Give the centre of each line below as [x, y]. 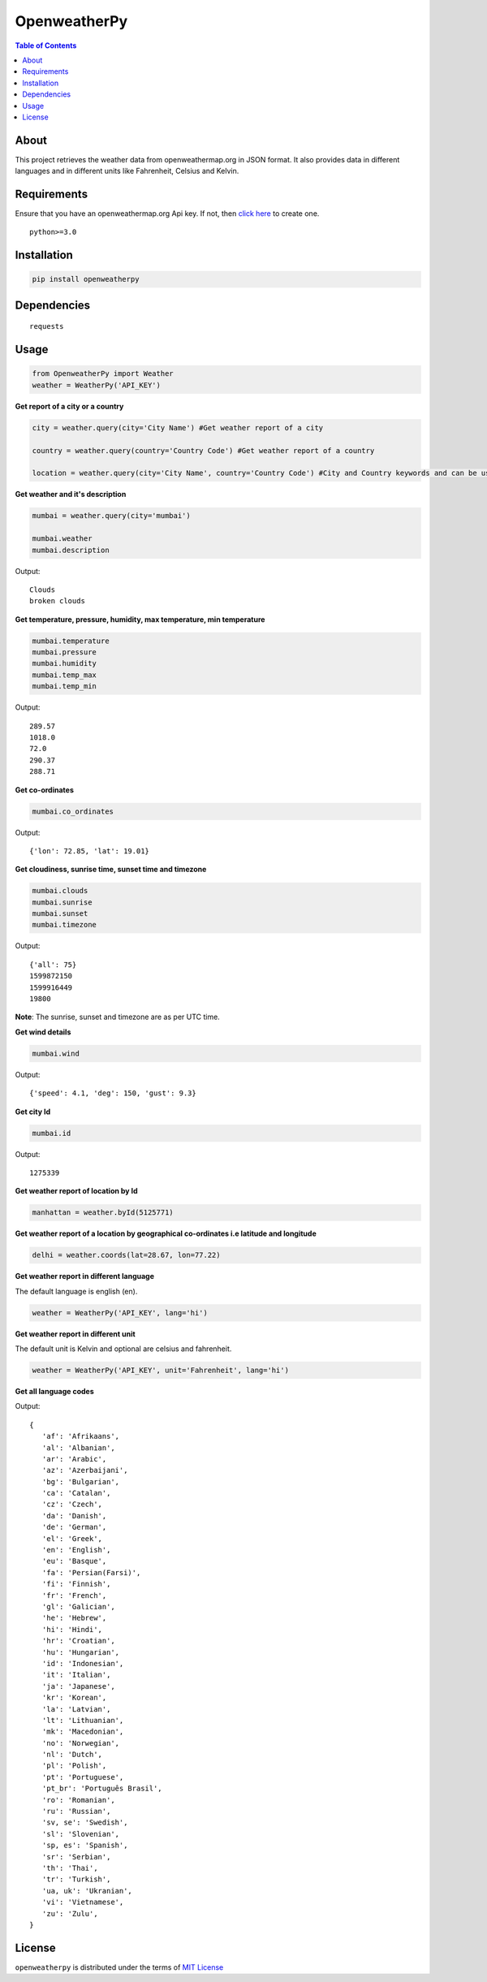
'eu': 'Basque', [74, 1561]
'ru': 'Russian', [76, 1811]
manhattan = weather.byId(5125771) [103, 1213]
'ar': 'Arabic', [74, 1459]
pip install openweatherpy [86, 279]
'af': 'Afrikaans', [81, 1436]
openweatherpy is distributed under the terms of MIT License [119, 1967]
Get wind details [43, 1032]
